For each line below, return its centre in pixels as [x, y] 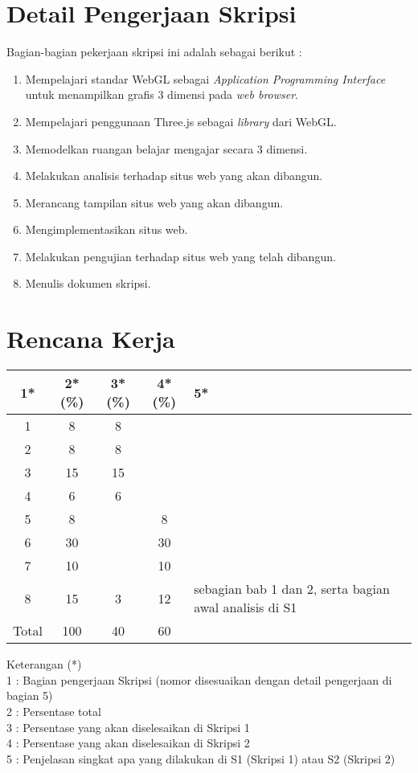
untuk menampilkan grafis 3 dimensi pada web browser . [162, 94]
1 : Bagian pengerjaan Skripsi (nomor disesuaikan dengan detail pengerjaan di [199, 679]
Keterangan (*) [44, 664]
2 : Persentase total [54, 711]
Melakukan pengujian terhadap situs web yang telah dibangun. [180, 256]
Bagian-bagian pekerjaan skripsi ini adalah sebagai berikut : [154, 52]
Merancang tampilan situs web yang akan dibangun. [154, 202]
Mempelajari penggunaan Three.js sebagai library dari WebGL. [181, 121]
